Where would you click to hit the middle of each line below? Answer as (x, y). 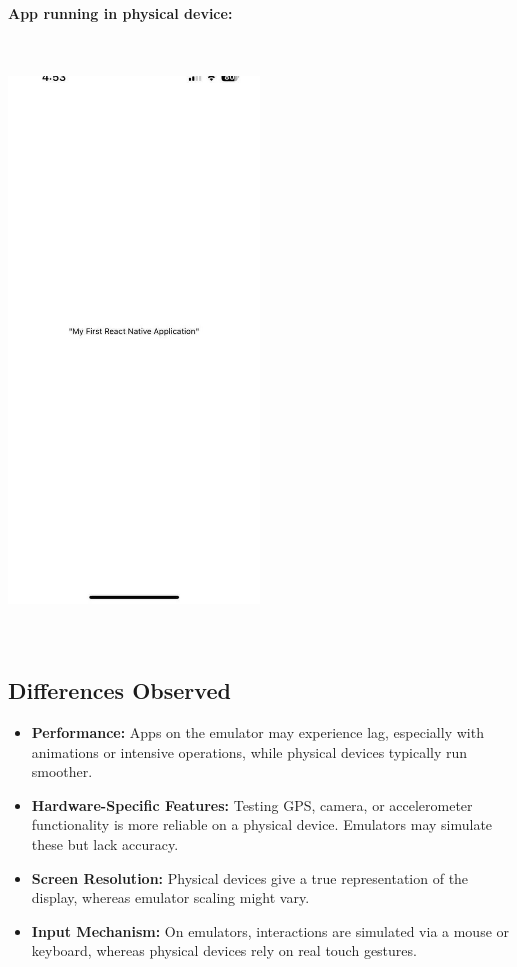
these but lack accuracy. (105, 844)
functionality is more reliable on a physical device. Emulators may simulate (262, 824)
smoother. (62, 771)
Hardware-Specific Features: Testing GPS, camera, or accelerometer (252, 804)
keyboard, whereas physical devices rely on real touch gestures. (224, 950)
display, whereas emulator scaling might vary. (170, 897)
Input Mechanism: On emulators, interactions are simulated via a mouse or (270, 930)
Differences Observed (119, 690)
